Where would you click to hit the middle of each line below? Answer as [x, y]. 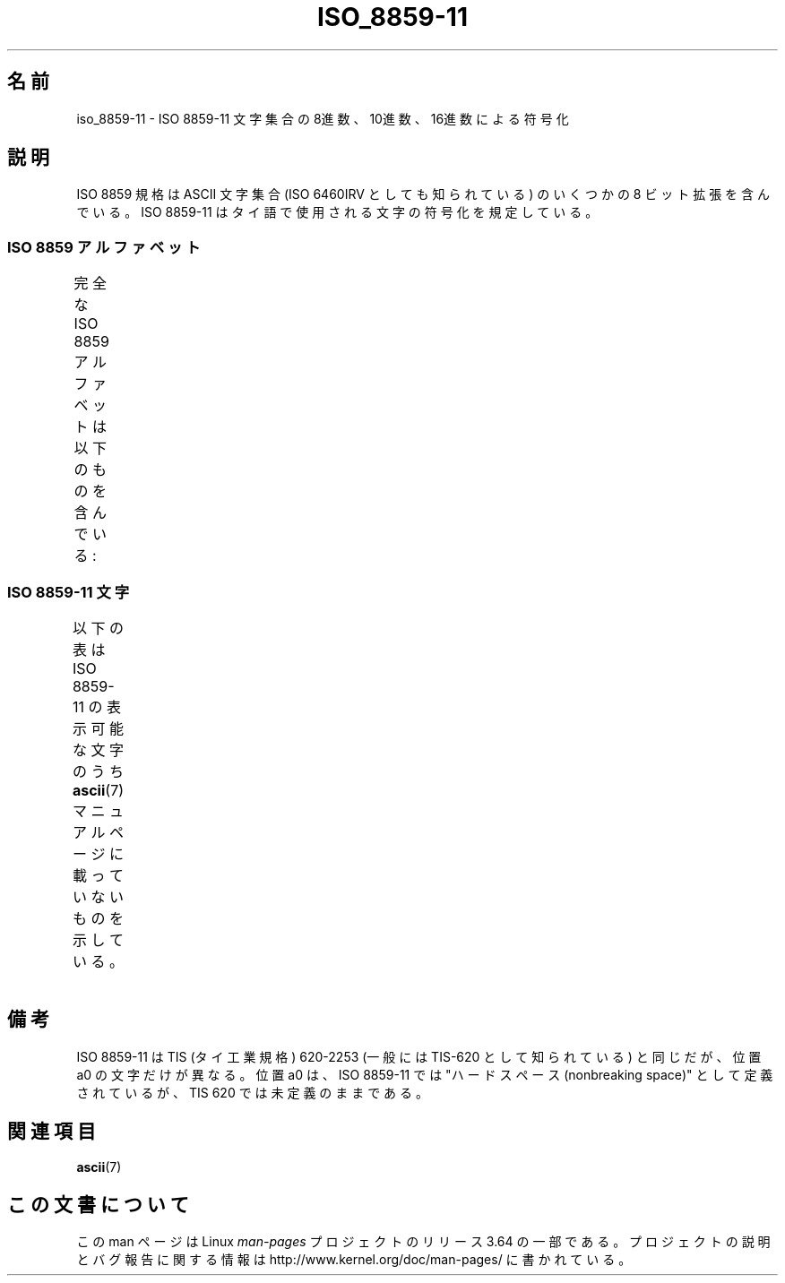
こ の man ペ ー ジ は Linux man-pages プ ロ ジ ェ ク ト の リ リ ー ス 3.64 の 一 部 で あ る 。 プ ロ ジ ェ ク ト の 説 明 [423, 1242]
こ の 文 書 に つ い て [98, 1205]
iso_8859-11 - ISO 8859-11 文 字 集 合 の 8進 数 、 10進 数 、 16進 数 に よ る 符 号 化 [323, 118]
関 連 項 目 [52, 1132]
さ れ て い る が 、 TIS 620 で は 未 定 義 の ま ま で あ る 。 [252, 1092]
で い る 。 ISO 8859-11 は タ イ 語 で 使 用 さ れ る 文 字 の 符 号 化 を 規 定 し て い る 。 [337, 212]
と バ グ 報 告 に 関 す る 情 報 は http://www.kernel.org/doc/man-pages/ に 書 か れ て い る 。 [354, 1260]
